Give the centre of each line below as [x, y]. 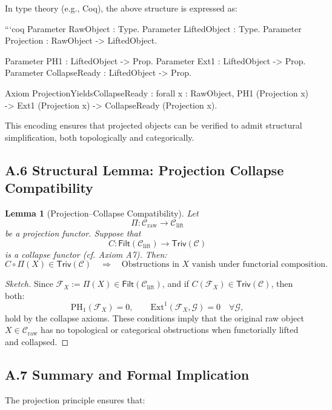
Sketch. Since [29, 284]
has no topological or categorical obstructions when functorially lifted [170, 330]
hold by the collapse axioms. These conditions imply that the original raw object [154, 318]
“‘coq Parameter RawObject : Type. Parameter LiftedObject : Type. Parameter [153, 28]
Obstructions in [150, 265]
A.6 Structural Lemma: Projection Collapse [144, 170]
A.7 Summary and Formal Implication [127, 375]
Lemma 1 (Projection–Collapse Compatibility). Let [102, 213]
